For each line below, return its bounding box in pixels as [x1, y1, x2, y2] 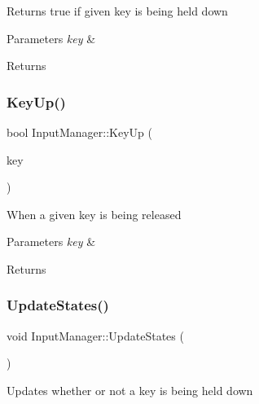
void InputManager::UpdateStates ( [7, 327, 184, 344]
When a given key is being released [7, 205, 182, 222]
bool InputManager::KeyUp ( [7, 124, 152, 140]
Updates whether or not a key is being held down [7, 381, 253, 398]
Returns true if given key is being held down [7, 2, 228, 19]
